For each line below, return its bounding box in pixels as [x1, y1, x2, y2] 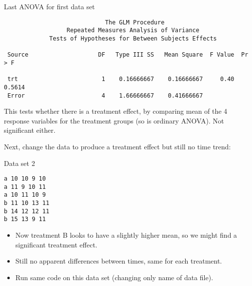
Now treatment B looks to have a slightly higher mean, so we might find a [15, 230, 237, 240]
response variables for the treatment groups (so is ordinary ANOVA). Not [4, 115, 224, 125]
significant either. [4, 125, 56, 135]
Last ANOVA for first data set [4, 1, 95, 11]
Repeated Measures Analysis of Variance [66, 27, 199, 34]
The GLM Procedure [105, 19, 165, 26]
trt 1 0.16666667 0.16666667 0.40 [7, 76, 234, 83]
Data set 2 [4, 158, 35, 168]
